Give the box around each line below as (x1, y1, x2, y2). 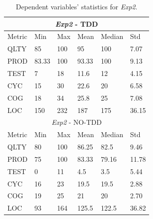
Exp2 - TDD (55, 18, 98, 29)
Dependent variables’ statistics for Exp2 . (16, 1, 138, 11)
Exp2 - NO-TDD (51, 117, 102, 127)
